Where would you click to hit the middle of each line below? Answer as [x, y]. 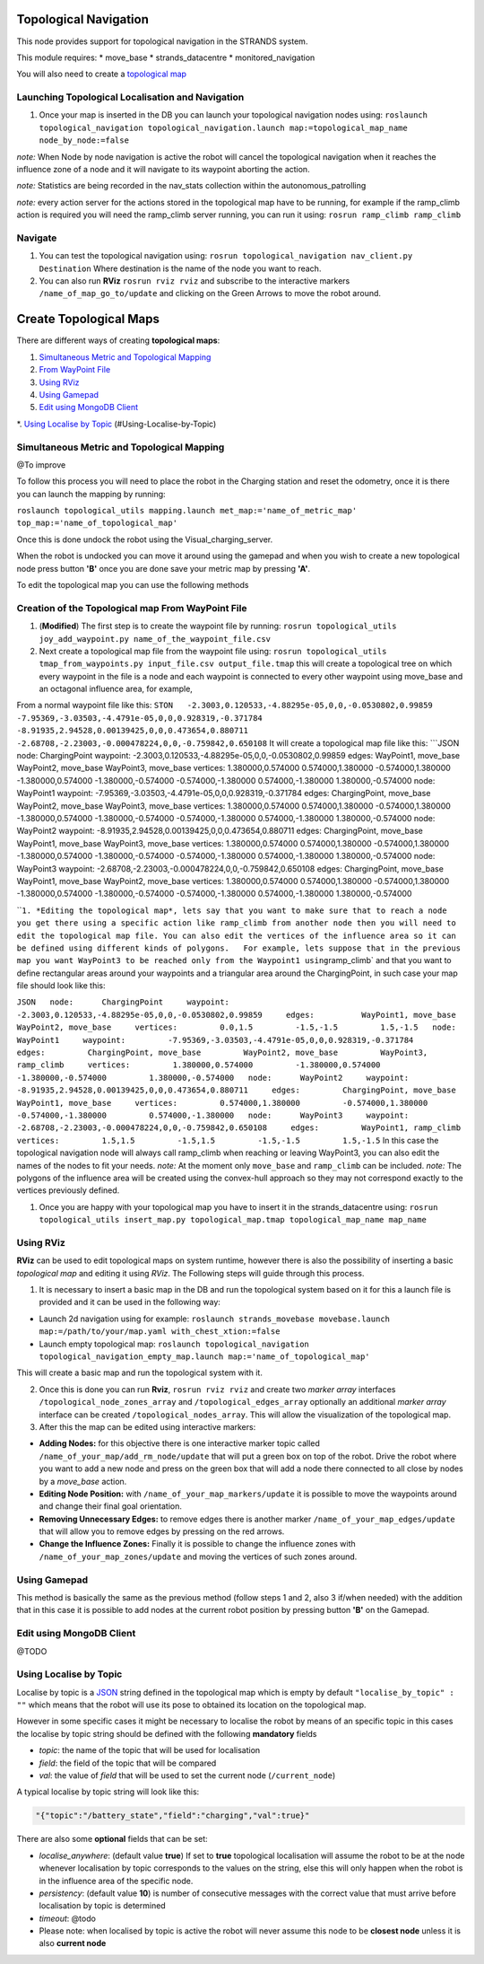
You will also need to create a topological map [102, 74]
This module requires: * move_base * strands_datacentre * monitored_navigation [166, 57]
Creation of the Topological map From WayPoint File [132, 608]
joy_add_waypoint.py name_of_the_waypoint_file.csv [155, 639]
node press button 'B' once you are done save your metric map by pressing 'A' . [164, 568]
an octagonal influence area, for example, [116, 689]
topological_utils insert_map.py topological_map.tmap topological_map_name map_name [233, 1220]
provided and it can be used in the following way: [130, 1302]
